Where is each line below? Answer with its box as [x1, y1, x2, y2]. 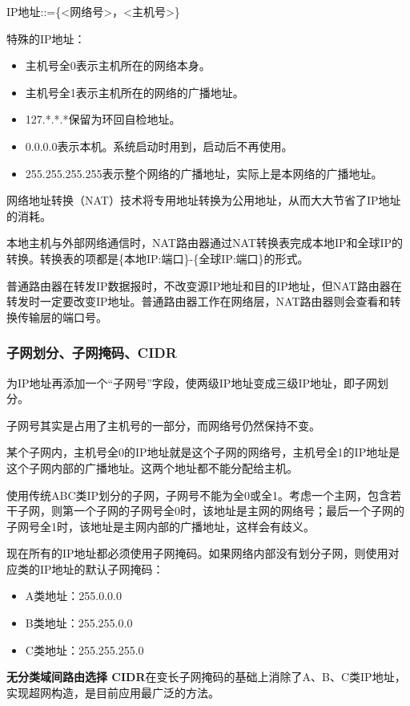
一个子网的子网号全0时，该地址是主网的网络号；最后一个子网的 [73, 502, 404, 519]
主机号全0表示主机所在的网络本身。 [25, 57, 211, 74]
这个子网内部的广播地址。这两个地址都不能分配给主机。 [6, 459, 298, 476]
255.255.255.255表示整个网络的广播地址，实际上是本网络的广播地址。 [25, 164, 383, 181]
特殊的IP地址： [6, 30, 86, 47]
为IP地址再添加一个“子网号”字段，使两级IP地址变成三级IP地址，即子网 [6, 374, 377, 391]
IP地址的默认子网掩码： [39, 560, 164, 577]
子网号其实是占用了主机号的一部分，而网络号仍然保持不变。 [6, 416, 320, 433]
